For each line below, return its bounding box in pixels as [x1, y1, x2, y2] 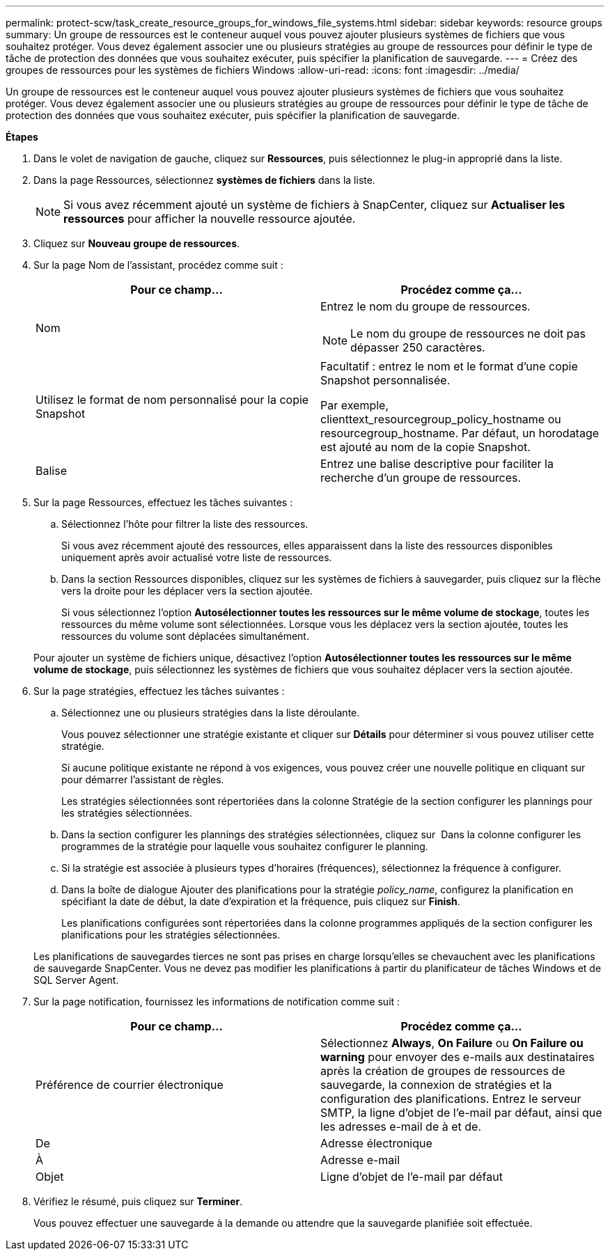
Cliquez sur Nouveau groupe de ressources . [33, 237, 240, 249]
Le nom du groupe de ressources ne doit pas [350, 327, 586, 340]
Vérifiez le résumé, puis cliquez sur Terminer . [33, 1195, 243, 1207]
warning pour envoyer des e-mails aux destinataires [320, 1050, 595, 1064]
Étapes [6, 131, 38, 143]
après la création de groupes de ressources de [320, 1064, 565, 1078]
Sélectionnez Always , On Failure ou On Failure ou [320, 1036, 584, 1050]
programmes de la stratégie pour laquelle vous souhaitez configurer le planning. [61, 840, 428, 852]
